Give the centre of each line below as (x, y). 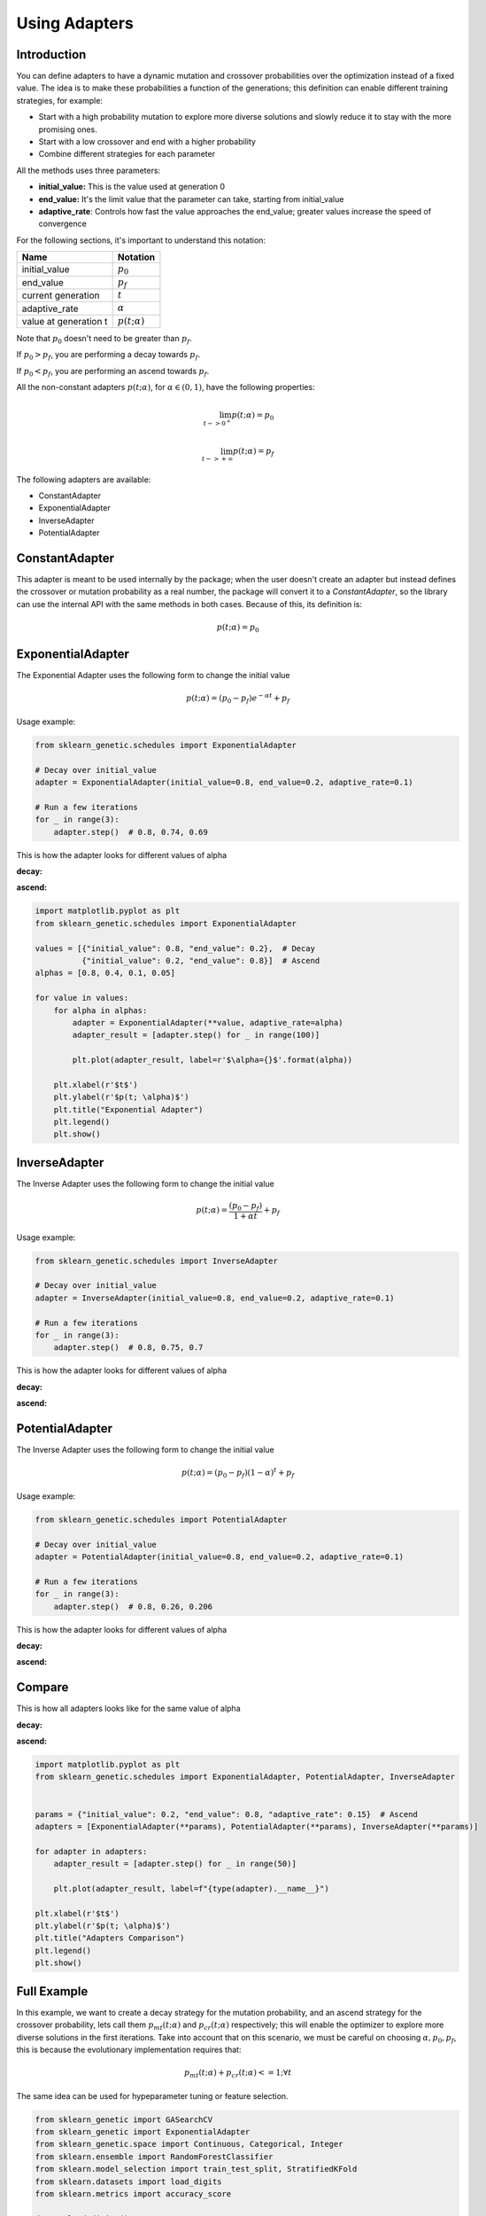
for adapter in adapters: (91, 1851)
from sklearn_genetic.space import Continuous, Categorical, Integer (189, 2144)
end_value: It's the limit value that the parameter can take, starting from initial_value (191, 199)
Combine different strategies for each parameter (127, 154)
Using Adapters (75, 23)
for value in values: (82, 998)
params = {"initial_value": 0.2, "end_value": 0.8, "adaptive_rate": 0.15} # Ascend (226, 1814)
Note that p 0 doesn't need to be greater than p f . (104, 339)
